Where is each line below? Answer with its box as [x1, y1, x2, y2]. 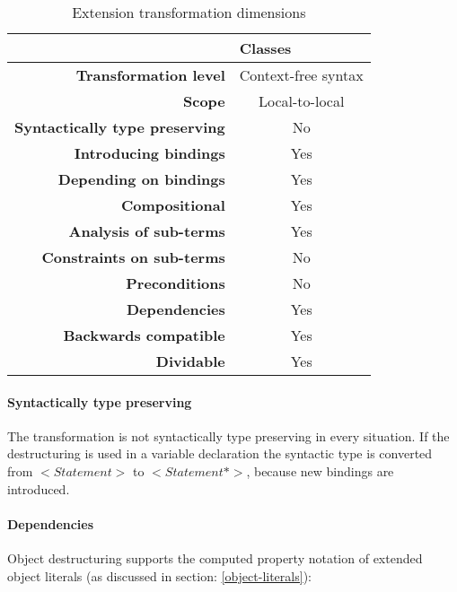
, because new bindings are [246, 461, 394, 480]
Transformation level [75, 65, 225, 85]
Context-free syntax [239, 65, 364, 85]
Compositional [120, 195, 225, 215]
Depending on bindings [57, 169, 225, 189]
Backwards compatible [63, 325, 225, 345]
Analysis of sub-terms [68, 221, 225, 241]
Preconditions [126, 273, 225, 293]
